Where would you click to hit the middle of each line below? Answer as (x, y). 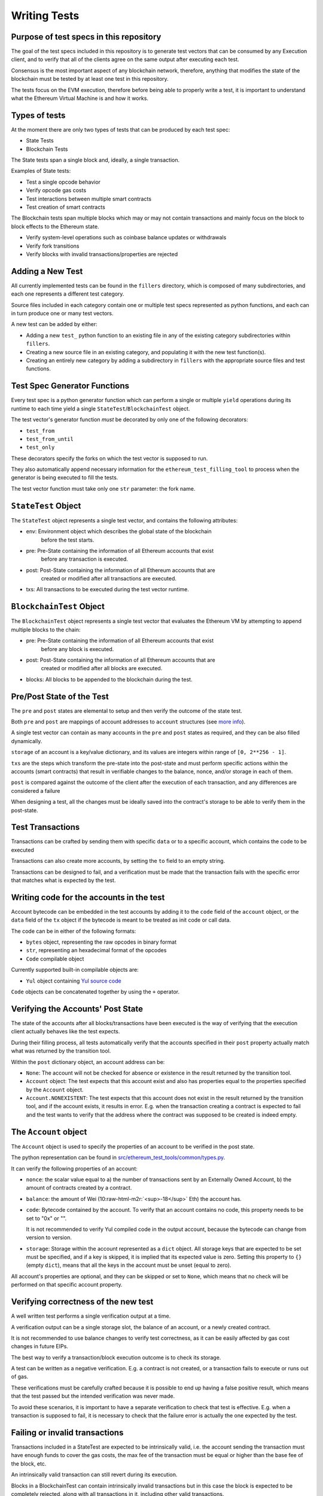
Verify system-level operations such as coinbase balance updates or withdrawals (126, 238)
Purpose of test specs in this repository (86, 37)
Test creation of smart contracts (66, 207)
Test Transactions (45, 827)
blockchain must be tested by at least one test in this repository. (90, 79)
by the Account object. (55, 1090)
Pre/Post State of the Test (60, 696)
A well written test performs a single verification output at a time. (91, 1316)
